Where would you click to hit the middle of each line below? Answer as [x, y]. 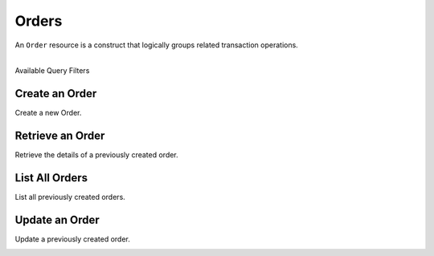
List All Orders [51, 178]
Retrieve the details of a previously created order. [96, 155]
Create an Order [56, 93]
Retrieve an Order [60, 136]
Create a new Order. [48, 113]
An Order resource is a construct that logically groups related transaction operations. [157, 45]
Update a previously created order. [72, 239]
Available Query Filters [52, 71]
